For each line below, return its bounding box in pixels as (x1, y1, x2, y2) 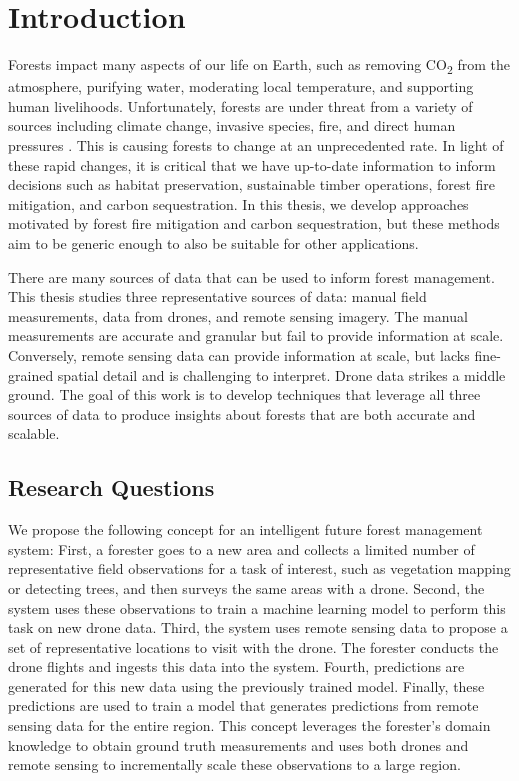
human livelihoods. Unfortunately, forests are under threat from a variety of (8, 95, 473, 116)
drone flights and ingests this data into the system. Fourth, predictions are (8, 656, 465, 677)
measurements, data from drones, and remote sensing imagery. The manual (8, 305, 468, 326)
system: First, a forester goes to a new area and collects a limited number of (8, 538, 475, 559)
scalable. (8, 423, 60, 444)
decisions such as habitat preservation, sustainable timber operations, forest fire (8, 174, 496, 195)
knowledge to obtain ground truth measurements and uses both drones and (8, 734, 469, 755)
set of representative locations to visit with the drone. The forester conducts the (8, 636, 499, 657)
